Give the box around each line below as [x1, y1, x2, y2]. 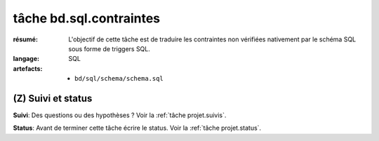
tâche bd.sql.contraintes [13, 11, 161, 26]
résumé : [13, 35, 39, 43]
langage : [13, 55, 40, 63]
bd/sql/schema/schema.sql [74, 74, 164, 83]
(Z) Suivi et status [13, 92, 93, 105]
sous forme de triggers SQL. [68, 44, 151, 53]
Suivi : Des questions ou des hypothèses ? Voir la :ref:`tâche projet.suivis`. [13, 111, 227, 119]
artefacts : [13, 64, 43, 73]
